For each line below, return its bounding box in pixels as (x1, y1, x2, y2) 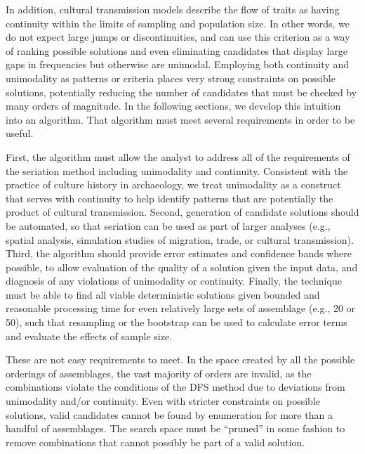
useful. (6, 126, 34, 141)
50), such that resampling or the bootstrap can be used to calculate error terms (6, 315, 347, 330)
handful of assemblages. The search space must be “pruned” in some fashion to (6, 421, 345, 436)
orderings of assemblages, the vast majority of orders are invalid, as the (6, 365, 312, 380)
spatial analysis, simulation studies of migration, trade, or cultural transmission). (6, 232, 354, 247)
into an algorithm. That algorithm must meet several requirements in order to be (6, 112, 355, 127)
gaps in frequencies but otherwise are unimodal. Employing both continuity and (6, 57, 350, 72)
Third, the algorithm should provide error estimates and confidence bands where (6, 246, 352, 261)
